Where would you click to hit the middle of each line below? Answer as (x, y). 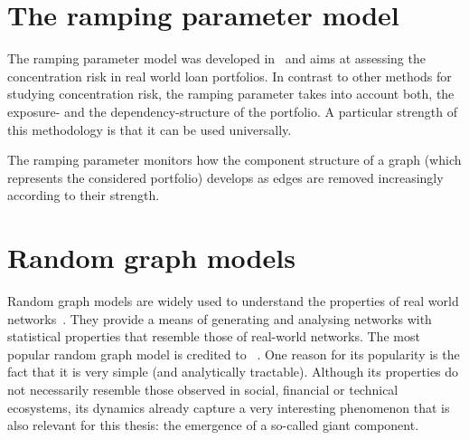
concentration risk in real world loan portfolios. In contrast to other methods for (230, 76)
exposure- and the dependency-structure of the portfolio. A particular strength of (232, 111)
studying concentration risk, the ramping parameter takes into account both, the (231, 94)
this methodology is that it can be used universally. (150, 129)
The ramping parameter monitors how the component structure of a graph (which (234, 160)
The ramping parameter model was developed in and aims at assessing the (216, 58)
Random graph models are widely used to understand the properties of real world (233, 301)
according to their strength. (84, 195)
